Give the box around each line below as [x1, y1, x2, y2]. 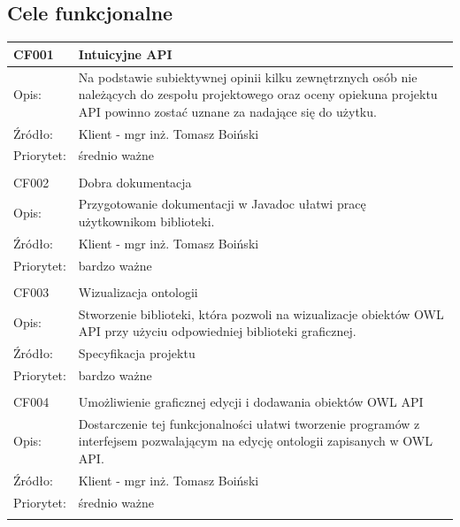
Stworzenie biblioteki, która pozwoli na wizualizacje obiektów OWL [78, 304, 444, 323]
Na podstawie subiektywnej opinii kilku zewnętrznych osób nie [78, 67, 418, 86]
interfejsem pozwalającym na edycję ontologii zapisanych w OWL [78, 432, 433, 450]
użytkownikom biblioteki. [78, 211, 215, 230]
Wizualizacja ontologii [78, 282, 198, 301]
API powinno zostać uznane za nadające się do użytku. [78, 102, 377, 120]
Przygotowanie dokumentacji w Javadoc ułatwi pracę [78, 195, 366, 213]
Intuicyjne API [78, 44, 172, 63]
